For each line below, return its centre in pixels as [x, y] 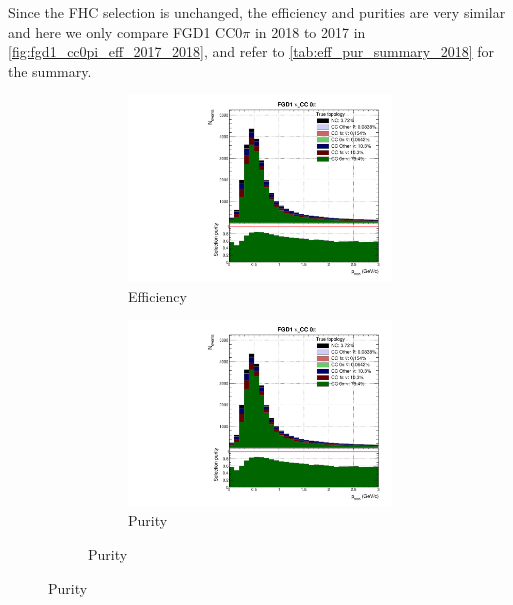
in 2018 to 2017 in [310, 31]
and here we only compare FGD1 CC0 [125, 31]
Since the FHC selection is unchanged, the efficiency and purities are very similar [257, 12]
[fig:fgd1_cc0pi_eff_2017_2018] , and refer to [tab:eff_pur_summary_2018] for [251, 51]
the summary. [50, 70]
